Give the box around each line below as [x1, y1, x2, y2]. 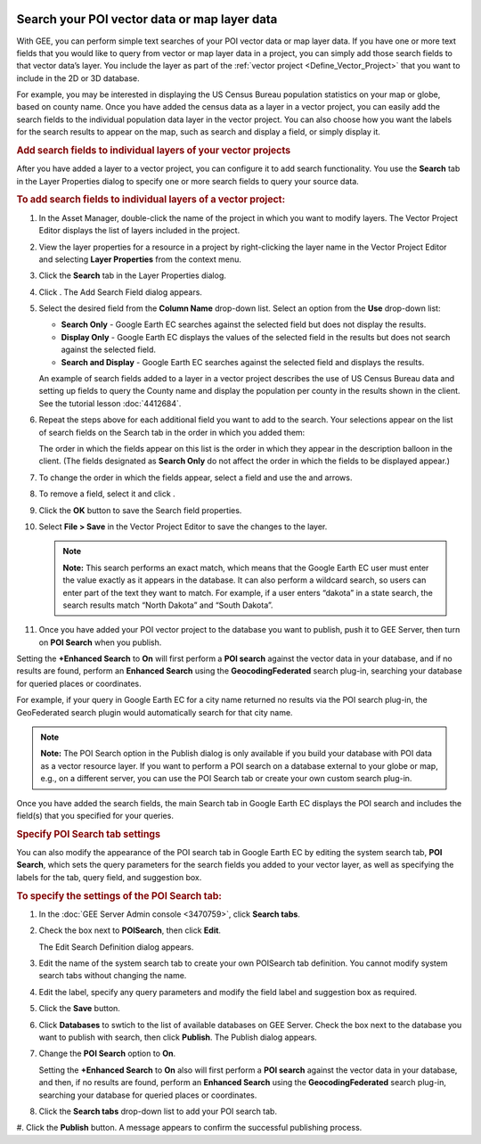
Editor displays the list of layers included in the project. [38, 225, 240, 236]
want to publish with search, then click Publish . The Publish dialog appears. [38, 1032, 318, 1042]
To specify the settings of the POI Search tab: [16, 889, 223, 902]
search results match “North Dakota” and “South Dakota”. [62, 600, 273, 610]
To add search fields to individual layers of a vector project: [16, 193, 286, 206]
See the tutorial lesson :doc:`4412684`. [38, 397, 182, 409]
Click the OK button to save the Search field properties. [38, 504, 242, 516]
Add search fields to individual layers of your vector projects [16, 144, 291, 157]
